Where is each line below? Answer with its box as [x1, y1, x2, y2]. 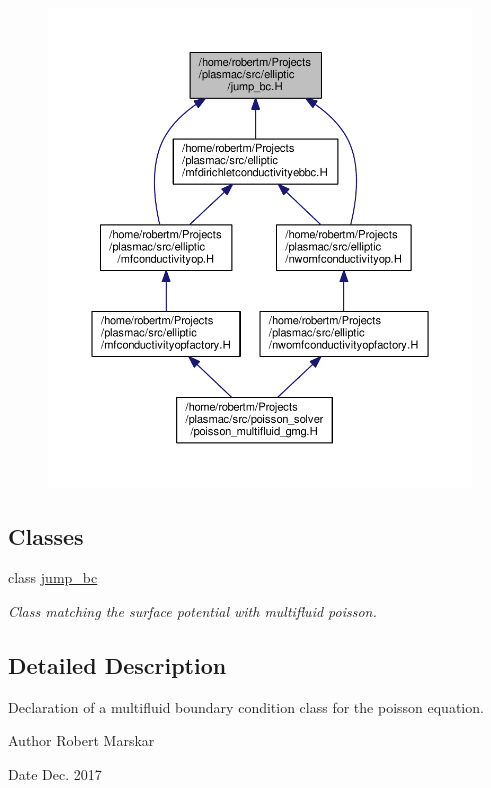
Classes [8, 520, 84, 551]
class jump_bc [8, 567, 98, 588]
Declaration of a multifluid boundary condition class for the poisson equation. [8, 696, 484, 717]
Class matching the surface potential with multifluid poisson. [8, 601, 377, 622]
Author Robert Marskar [8, 730, 155, 751]
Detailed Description [8, 650, 227, 681]
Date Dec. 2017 [8, 764, 102, 785]
